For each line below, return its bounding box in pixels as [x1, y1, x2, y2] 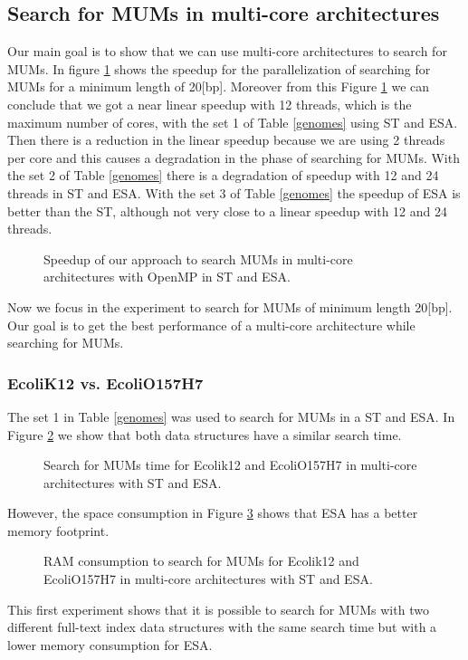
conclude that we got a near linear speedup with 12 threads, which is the [7, 94, 412, 113]
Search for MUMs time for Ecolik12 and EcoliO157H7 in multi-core [43, 455, 417, 474]
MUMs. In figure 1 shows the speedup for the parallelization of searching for [7, 59, 431, 78]
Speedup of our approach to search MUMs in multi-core [43, 249, 353, 268]
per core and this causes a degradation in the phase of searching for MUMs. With [7, 148, 460, 167]
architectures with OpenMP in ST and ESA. [43, 267, 291, 286]
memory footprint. [7, 521, 110, 540]
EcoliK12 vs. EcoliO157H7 [7, 371, 204, 394]
